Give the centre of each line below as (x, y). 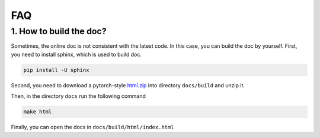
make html (38, 112)
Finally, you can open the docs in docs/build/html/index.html (92, 127)
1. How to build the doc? (59, 31)
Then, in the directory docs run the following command (79, 96)
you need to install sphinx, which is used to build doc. (76, 54)
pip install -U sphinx (56, 70)
